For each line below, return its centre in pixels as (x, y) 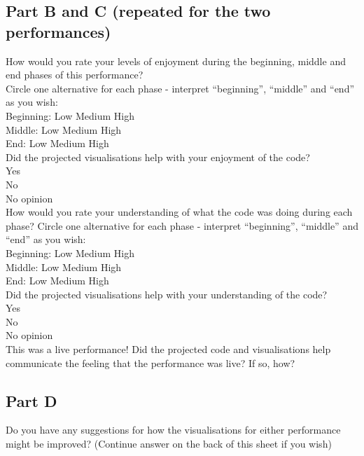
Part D (31, 400)
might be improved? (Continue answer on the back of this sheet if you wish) (169, 444)
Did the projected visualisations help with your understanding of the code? (167, 294)
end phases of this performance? (75, 75)
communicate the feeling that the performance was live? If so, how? (150, 362)
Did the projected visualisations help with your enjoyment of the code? (158, 157)
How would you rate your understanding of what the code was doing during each (179, 212)
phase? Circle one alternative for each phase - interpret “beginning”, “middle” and (182, 225)
